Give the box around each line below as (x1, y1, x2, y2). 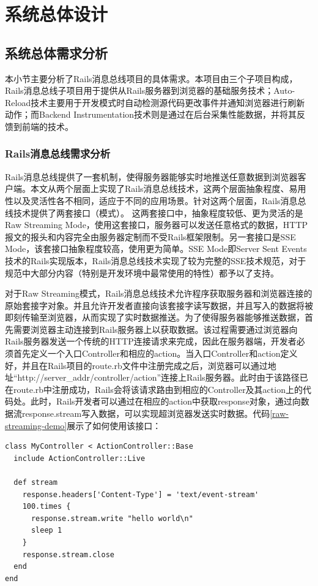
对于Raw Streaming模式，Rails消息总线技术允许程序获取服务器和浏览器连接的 (5, 287, 312, 300)
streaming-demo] (5, 419, 67, 432)
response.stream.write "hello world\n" (31, 514, 193, 523)
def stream (13, 478, 57, 487)
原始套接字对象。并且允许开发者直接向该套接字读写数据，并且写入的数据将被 (5, 299, 313, 311)
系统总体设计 (5, 1, 108, 26)
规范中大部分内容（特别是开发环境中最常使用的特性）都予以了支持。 (5, 266, 279, 279)
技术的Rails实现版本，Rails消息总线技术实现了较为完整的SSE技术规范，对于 (5, 254, 306, 267)
